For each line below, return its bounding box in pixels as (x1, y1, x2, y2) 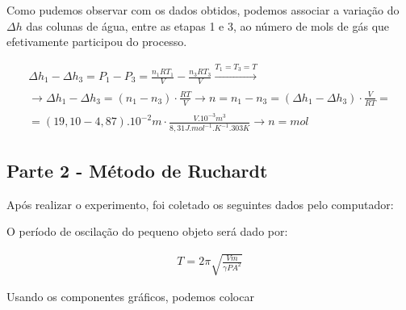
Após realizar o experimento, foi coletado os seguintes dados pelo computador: (6, 195, 394, 212)
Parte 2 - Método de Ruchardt (6, 157, 268, 182)
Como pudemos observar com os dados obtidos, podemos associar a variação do (6, 2, 400, 18)
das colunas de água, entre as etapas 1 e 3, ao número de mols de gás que (26, 17, 390, 34)
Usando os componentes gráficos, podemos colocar (6, 288, 254, 305)
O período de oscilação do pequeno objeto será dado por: (6, 223, 288, 240)
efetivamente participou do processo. (6, 33, 187, 50)
